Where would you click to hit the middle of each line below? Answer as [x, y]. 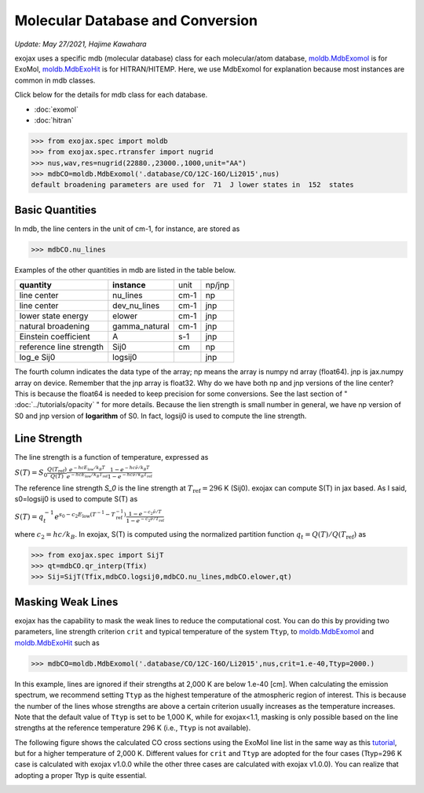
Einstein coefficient [55, 336]
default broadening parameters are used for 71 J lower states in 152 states [193, 185]
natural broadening [55, 326]
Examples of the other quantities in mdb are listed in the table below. [125, 270]
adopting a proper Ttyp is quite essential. [80, 775]
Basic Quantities [56, 209]
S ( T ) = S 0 [31, 473]
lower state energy [54, 316]
